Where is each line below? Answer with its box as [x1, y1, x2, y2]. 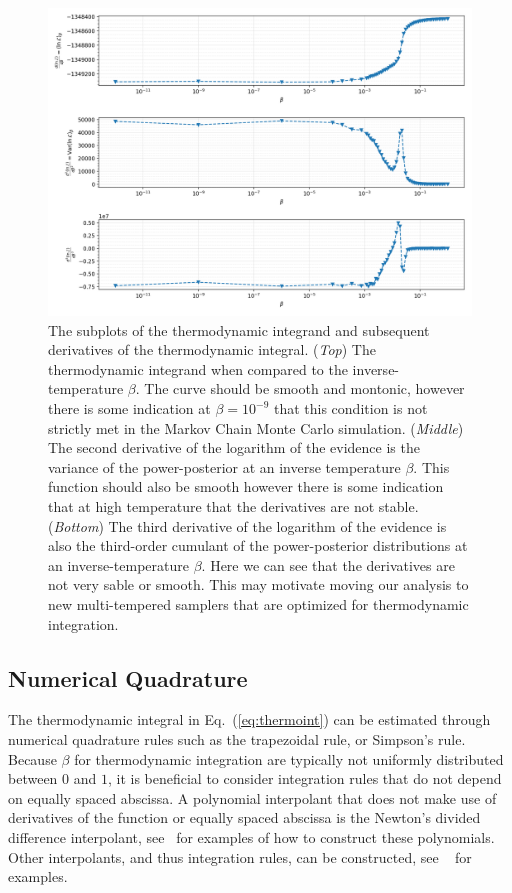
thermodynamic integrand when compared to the [48, 358, 348, 379]
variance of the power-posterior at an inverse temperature [48, 456, 401, 477]
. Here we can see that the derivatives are [201, 554, 455, 575]
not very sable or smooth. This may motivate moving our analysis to [48, 574, 469, 595]
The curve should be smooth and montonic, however [144, 378, 465, 399]
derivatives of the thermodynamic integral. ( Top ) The [48, 339, 376, 360]
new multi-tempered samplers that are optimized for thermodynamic [48, 593, 469, 614]
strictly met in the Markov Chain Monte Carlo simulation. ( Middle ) [48, 417, 464, 438]
